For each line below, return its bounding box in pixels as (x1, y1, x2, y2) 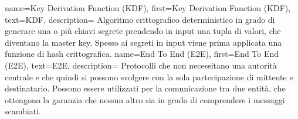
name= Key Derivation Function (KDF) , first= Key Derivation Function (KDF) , (5, 2, 291, 13)
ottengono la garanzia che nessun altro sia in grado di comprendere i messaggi (5, 93, 285, 106)
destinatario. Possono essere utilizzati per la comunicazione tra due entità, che (5, 82, 286, 94)
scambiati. (5, 105, 41, 117)
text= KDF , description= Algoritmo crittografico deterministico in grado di (5, 13, 275, 25)
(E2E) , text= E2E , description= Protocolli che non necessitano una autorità (5, 59, 277, 71)
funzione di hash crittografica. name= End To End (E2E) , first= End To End (5, 47, 279, 60)
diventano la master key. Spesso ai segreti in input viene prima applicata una (5, 36, 282, 48)
